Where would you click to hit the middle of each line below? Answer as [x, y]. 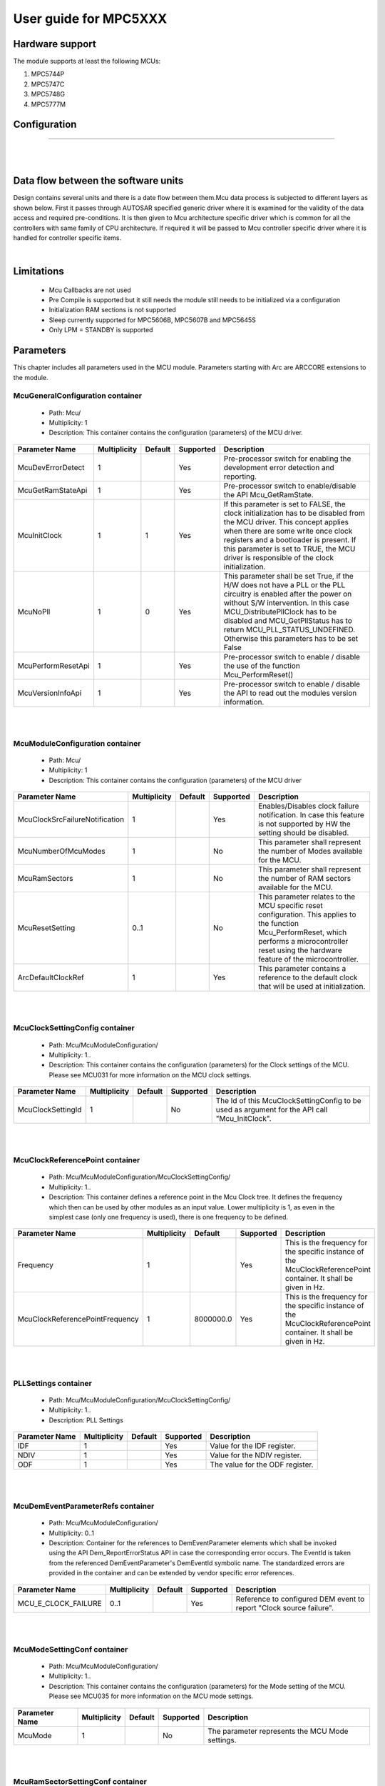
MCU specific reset [291, 906]
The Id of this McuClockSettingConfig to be [288, 1101]
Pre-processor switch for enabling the [287, 459]
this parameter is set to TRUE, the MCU [289, 549]
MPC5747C [48, 84]
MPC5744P [48, 74]
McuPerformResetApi [53, 666]
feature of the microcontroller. [308, 959]
